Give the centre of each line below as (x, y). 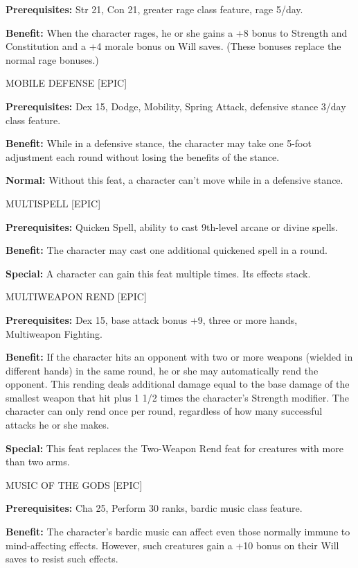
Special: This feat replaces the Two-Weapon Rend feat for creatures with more (174, 448)
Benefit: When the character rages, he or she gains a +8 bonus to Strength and (177, 32)
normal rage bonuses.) (52, 59)
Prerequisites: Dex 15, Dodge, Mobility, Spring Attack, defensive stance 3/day (176, 106)
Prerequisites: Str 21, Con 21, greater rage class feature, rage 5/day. (154, 9)
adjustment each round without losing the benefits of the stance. (143, 156)
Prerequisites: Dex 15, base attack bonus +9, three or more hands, (152, 319)
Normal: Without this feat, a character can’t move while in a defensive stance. (174, 180)
